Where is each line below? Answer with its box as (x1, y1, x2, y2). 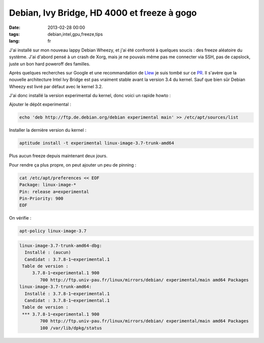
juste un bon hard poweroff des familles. (9, 61, 90, 67)
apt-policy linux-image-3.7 (19, 228, 87, 234)
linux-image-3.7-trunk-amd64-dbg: (19, 243, 102, 248)
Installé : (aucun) (24, 250, 71, 255)
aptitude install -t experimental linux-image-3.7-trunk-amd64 (19, 140, 175, 146)
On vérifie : (9, 215, 32, 221)
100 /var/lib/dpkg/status (40, 325, 102, 331)
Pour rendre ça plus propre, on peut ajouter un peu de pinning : (9, 162, 136, 168)
